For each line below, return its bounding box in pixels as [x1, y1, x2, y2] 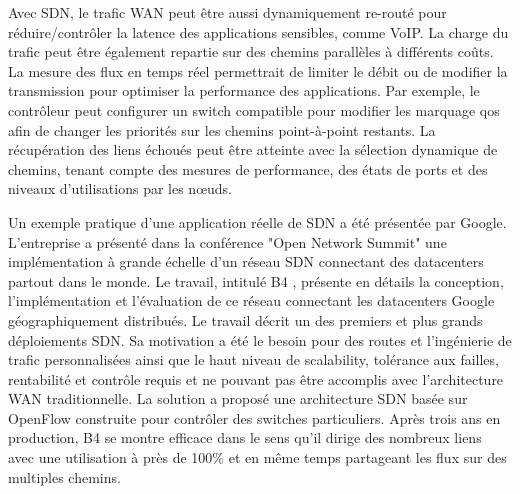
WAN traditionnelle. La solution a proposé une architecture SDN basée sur [8, 388, 468, 409]
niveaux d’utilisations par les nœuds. [8, 178, 232, 199]
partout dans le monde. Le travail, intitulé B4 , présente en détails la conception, [8, 270, 504, 291]
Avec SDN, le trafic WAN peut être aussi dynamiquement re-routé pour [8, 2, 447, 22]
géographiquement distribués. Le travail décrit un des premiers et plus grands [8, 309, 483, 330]
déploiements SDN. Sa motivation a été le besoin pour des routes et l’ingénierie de [8, 329, 512, 350]
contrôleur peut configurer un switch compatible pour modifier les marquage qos [8, 99, 500, 120]
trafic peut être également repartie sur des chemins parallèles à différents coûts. [8, 41, 494, 62]
